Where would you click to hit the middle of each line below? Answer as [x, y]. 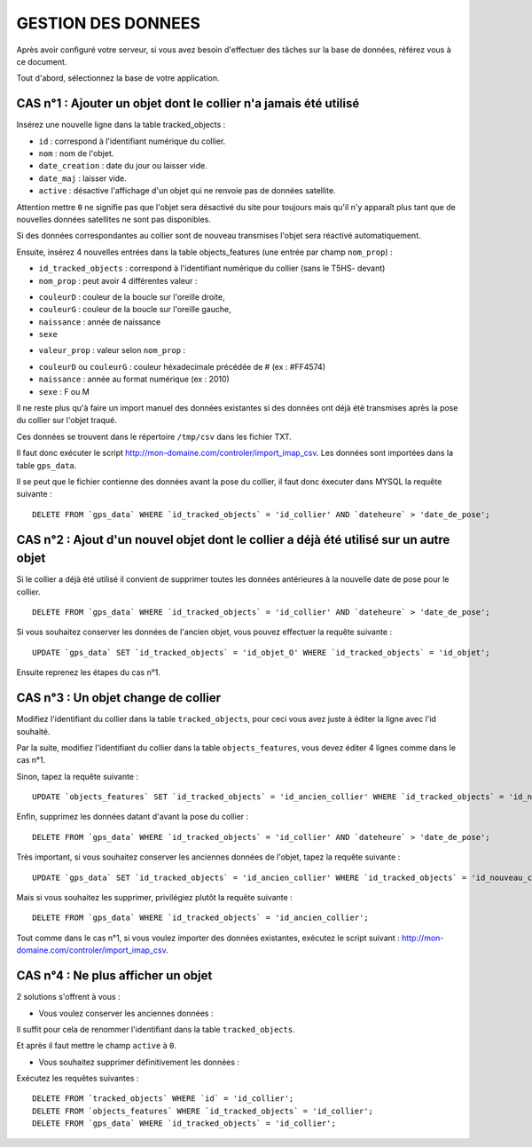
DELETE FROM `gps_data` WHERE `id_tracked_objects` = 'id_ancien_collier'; [200, 918]
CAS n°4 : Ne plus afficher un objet [114, 976]
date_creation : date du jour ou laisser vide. [123, 166]
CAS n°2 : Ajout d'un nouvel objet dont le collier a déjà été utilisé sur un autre [233, 540]
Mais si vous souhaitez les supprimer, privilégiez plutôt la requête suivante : [154, 898]
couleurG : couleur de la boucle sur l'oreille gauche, [135, 310]
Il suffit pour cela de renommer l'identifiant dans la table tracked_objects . [156, 1029]
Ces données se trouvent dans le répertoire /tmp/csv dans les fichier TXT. [154, 436]
